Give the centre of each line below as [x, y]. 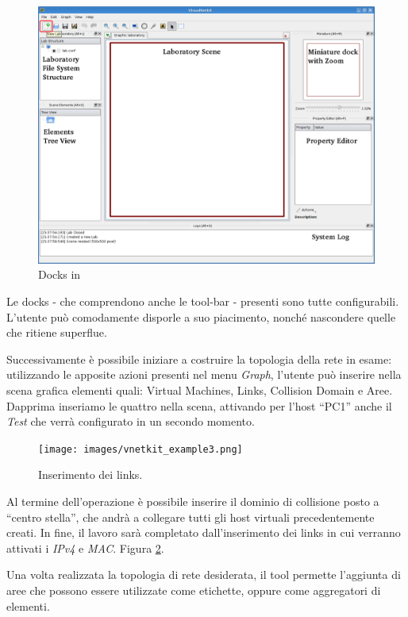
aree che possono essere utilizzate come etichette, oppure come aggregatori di [194, 590]
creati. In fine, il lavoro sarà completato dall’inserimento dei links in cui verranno [204, 532]
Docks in [60, 274]
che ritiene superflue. [57, 332]
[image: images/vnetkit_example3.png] [140, 449]
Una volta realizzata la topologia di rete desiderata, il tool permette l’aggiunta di [204, 575]
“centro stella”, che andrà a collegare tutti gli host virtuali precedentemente [191, 517]
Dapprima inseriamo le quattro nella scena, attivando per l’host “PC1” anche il [199, 405]
